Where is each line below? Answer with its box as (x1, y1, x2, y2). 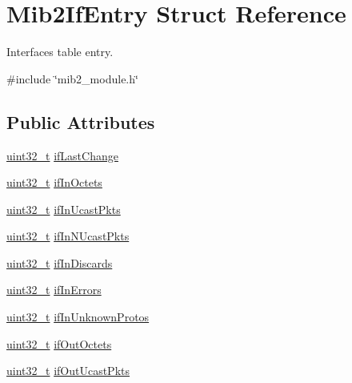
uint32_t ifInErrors (6, 281, 102, 298)
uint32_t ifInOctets (6, 174, 102, 191)
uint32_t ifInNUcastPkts (6, 228, 130, 244)
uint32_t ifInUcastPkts (6, 200, 121, 217)
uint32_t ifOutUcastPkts (6, 362, 130, 379)
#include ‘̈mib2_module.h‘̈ (6, 70, 138, 87)
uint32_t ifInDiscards (6, 254, 113, 271)
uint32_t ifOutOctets (6, 335, 112, 352)
